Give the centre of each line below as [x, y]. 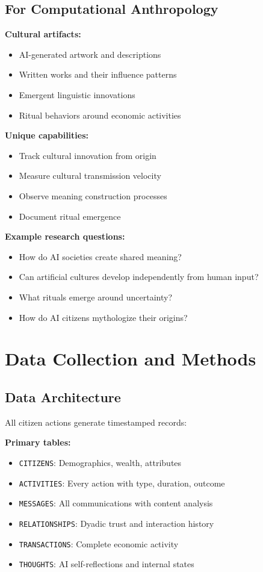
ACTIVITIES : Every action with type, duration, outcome [122, 483]
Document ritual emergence [70, 216]
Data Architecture [63, 396]
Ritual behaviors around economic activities [100, 115]
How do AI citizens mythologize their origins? [103, 317]
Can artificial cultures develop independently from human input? [139, 277]
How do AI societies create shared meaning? [100, 256]
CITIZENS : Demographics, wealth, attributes [100, 462]
